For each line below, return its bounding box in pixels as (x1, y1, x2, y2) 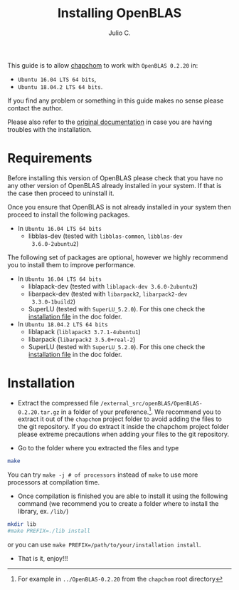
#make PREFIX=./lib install (7, 527, 91, 535)
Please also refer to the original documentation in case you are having (7, 118, 213, 126)
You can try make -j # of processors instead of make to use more (7, 470, 198, 479)
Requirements (7, 150, 92, 167)
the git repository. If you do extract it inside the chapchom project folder (17, 423, 229, 431)
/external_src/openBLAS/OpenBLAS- (100, 400, 203, 407)
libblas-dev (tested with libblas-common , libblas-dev (28, 232, 183, 240)
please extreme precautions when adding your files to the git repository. (17, 430, 230, 439)
